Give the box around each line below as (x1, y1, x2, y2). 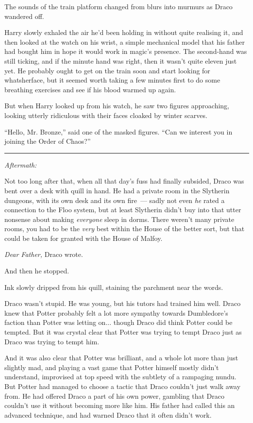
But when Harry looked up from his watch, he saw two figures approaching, (4, 101, 230, 111)
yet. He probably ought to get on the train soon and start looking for (4, 65, 210, 75)
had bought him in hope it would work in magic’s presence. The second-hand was (4, 46, 247, 56)
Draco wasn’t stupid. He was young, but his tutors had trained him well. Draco (4, 298, 241, 308)
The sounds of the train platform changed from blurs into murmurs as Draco (4, 1, 233, 11)
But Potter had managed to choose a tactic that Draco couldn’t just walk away (4, 381, 241, 391)
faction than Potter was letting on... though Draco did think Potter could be (4, 317, 233, 327)
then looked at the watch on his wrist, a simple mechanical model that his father (4, 36, 245, 47)
